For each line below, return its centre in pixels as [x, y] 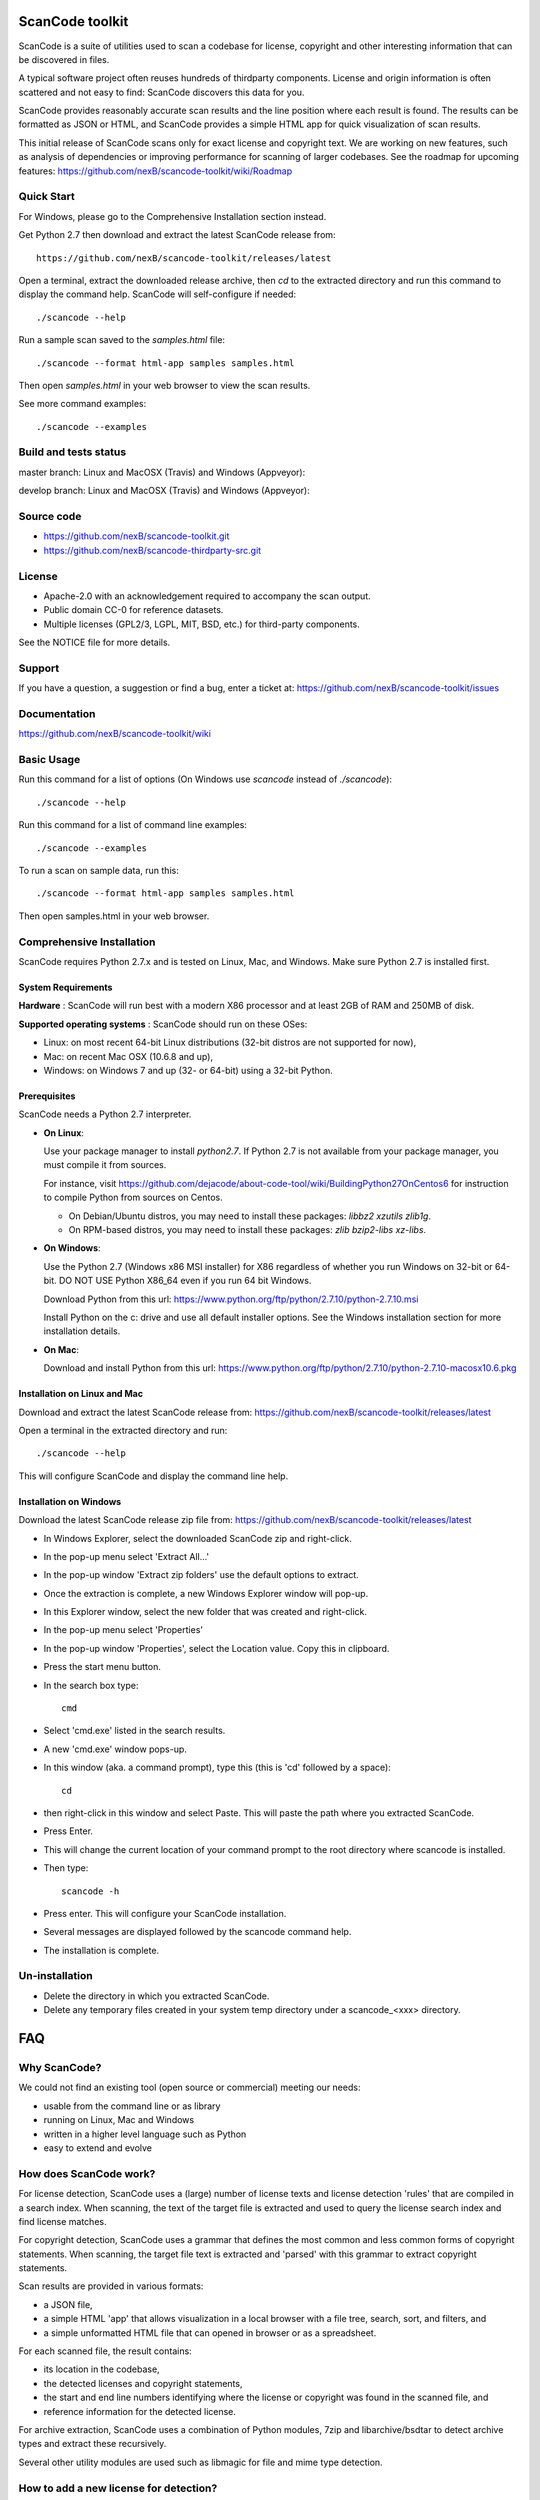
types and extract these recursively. [92, 2444]
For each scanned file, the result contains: [105, 2351]
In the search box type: [91, 1685]
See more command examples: [82, 404]
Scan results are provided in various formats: [111, 2286]
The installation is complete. [101, 1950]
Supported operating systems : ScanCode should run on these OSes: [163, 1024]
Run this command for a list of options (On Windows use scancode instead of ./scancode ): [205, 779]
